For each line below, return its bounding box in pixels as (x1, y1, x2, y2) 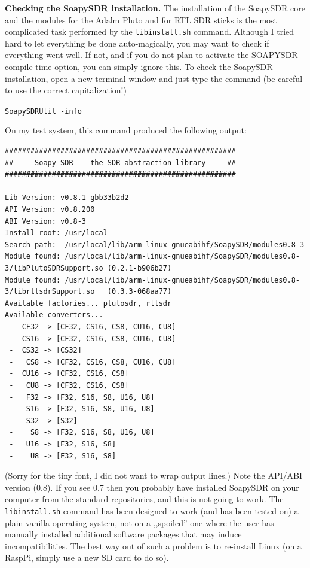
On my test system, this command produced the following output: (5, 124, 247, 136)
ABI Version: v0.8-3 (5, 217, 87, 226)
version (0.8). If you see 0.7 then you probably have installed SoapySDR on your (5, 481, 299, 493)
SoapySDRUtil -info (5, 107, 82, 116)
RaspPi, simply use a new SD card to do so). (5, 551, 169, 564)
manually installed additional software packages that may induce (5, 528, 242, 540)
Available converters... (5, 311, 103, 320)
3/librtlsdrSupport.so (5, 287, 95, 296)
